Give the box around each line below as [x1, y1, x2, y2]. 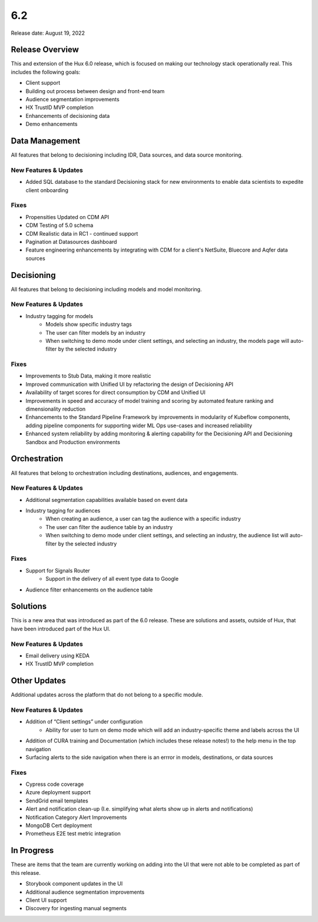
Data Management [11, 136, 81, 146]
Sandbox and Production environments [25, 438, 121, 445]
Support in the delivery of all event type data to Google [45, 575, 179, 583]
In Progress [11, 845, 54, 855]
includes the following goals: [11, 68, 81, 75]
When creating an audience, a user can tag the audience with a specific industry [45, 515, 241, 523]
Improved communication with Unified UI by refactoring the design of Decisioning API [25, 381, 234, 388]
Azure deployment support [25, 789, 91, 796]
